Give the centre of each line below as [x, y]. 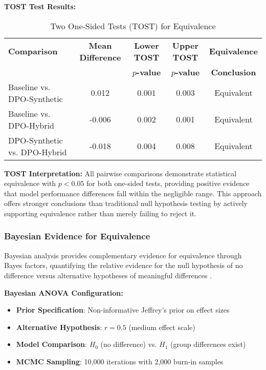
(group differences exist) [208, 344]
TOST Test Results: [40, 6]
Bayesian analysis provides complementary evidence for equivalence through [123, 255]
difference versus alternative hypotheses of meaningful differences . [108, 275]
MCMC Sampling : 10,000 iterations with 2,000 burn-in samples [120, 361]
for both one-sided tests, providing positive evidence [168, 183]
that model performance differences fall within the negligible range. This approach [133, 193]
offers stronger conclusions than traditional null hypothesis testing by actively [126, 203]
